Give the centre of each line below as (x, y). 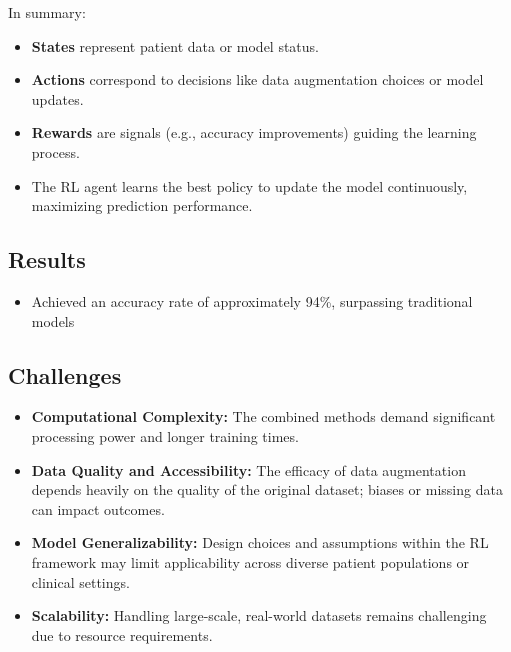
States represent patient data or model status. (175, 45)
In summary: (47, 12)
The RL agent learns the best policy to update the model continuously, (249, 185)
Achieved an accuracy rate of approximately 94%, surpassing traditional (252, 300)
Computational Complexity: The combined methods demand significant (263, 416)
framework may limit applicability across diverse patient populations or (250, 561)
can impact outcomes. (98, 508)
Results (47, 259)
